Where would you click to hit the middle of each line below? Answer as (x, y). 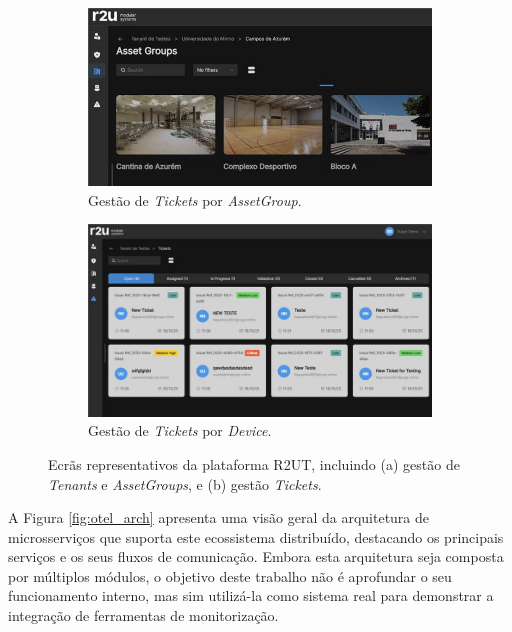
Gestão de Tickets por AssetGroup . (195, 199)
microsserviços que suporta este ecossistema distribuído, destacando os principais (256, 536)
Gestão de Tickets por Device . (180, 430)
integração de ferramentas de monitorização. (143, 615)
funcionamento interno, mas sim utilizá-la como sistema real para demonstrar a (251, 595)
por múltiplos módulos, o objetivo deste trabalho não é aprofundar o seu (230, 575)
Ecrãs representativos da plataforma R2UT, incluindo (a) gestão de (254, 463)
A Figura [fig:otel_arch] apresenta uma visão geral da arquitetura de (219, 517)
